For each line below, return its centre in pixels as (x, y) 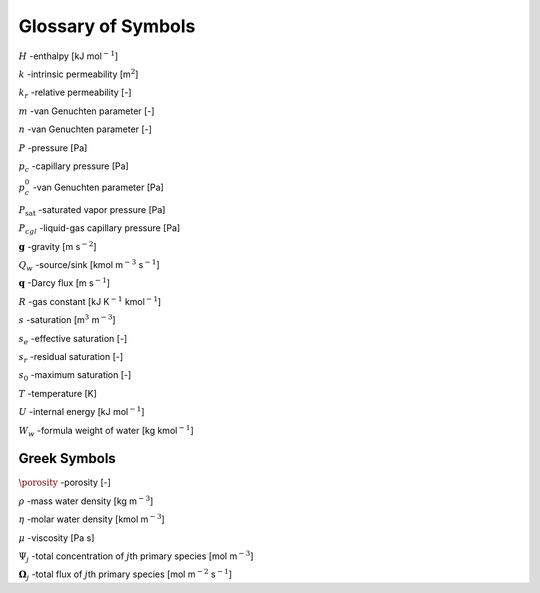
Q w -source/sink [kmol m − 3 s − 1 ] (89, 265)
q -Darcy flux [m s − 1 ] (64, 282)
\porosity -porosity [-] (65, 482)
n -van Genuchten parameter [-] (85, 129)
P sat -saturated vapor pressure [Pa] (92, 210)
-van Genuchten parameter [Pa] (98, 187)
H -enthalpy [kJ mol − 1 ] (68, 55)
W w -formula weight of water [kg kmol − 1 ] (106, 431)
